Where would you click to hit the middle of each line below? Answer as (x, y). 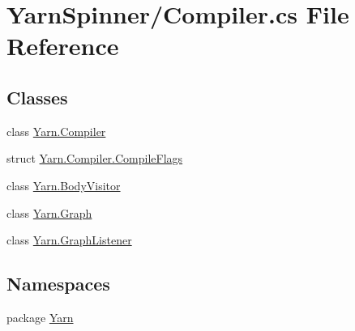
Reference (63, 46)
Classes (37, 97)
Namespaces (58, 284)
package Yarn (40, 317)
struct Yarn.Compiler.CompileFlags (95, 158)
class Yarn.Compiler (56, 131)
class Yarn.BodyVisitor (64, 185)
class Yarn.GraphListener (69, 240)
